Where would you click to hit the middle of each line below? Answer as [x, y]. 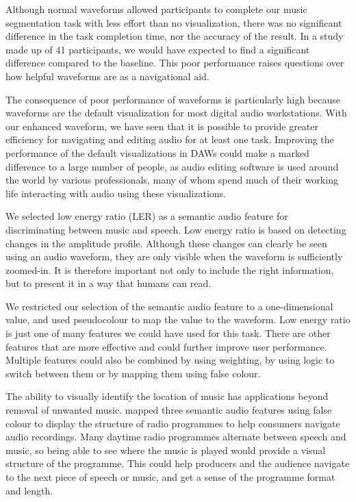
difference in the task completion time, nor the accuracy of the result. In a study [175, 36]
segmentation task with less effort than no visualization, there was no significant [174, 22]
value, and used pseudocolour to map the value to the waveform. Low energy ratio [178, 319]
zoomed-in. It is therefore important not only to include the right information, [170, 269]
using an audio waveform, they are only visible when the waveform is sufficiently [174, 256]
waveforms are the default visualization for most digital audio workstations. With [176, 113]
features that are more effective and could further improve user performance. [166, 346]
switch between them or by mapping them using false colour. [133, 373]
